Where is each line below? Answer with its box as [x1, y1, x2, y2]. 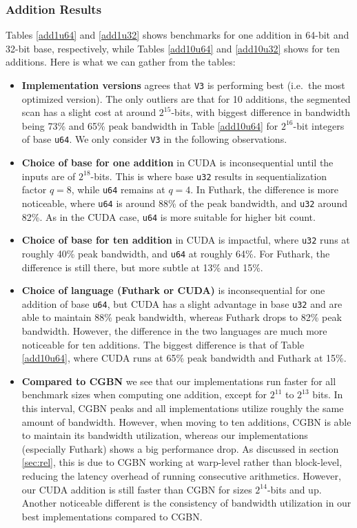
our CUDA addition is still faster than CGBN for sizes [21, 482, 252, 496]
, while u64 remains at [71, 182, 165, 197]
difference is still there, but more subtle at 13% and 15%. [21, 260, 263, 274]
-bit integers [293, 118, 345, 133]
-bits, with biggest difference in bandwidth [171, 105, 351, 119]
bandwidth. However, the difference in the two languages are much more [21, 324, 327, 338]
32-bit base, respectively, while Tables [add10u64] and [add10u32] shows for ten [6, 41, 340, 55]
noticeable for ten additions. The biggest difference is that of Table [21, 337, 305, 351]
